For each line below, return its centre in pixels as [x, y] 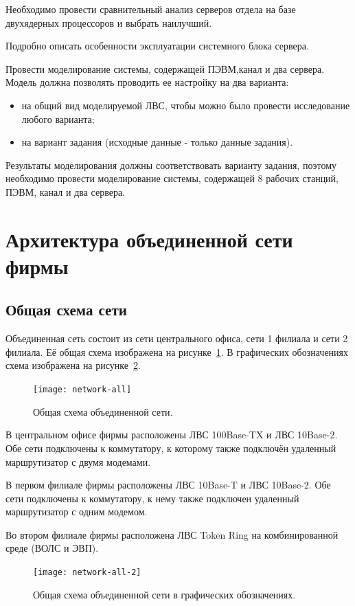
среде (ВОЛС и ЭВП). [52, 548]
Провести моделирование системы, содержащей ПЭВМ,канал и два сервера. [165, 68]
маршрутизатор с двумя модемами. [78, 461]
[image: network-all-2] [87, 573]
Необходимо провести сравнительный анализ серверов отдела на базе [151, 9]
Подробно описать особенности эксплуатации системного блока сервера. [157, 46]
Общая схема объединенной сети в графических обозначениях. [164, 594]
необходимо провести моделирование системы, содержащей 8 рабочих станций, [172, 178]
